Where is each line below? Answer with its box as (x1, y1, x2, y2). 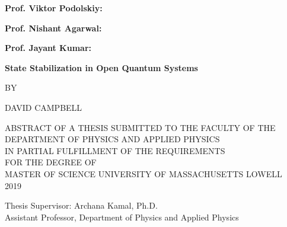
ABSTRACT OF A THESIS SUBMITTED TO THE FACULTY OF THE (5, 121, 276, 133)
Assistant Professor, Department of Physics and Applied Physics (5, 210, 239, 223)
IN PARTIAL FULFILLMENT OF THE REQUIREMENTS (5, 144, 225, 156)
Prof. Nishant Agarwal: (5, 21, 102, 34)
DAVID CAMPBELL (5, 101, 82, 113)
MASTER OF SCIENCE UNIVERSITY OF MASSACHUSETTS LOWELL (5, 167, 282, 180)
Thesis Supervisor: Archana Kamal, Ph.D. (5, 199, 158, 212)
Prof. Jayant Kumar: (5, 41, 92, 54)
